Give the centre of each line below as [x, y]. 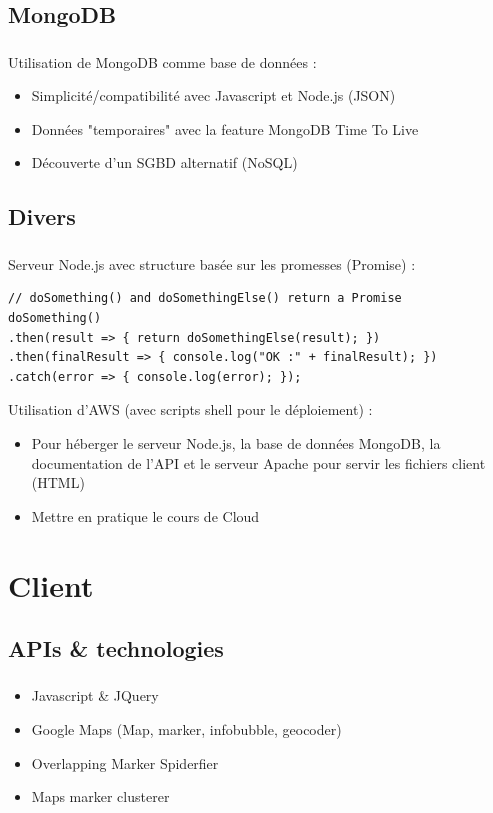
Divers [42, 216]
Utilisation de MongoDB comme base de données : [162, 61]
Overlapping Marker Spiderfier [125, 762]
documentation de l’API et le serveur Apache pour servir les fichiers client [258, 462]
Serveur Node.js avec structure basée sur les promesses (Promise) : [212, 263]
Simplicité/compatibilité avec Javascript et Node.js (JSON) [213, 95]
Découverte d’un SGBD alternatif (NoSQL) [164, 162]
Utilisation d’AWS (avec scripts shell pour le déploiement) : [190, 409]
